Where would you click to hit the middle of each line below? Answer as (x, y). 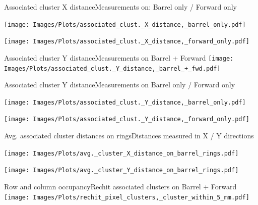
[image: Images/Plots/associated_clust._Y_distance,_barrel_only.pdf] (125, 102)
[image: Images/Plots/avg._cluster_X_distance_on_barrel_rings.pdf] (121, 153)
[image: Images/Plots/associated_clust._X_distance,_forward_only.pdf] (127, 42)
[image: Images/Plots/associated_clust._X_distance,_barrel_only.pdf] (125, 24)
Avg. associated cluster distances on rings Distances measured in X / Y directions (129, 136)
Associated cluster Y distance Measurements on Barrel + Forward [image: (119, 57)
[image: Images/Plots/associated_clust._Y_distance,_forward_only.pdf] (127, 119)
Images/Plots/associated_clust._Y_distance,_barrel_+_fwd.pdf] (112, 68)
